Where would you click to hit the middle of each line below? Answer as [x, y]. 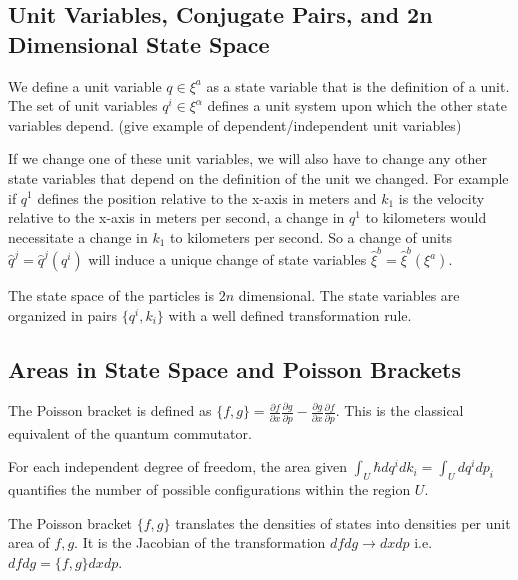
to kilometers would [426, 217]
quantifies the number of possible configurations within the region [209, 489]
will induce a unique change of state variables [227, 259]
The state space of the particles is [111, 295]
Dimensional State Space [139, 43]
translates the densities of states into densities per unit [343, 522]
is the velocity [441, 197]
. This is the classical [399, 410]
